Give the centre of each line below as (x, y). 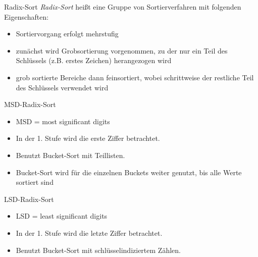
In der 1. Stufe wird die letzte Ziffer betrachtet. (89, 233)
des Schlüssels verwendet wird (62, 87)
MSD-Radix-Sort (30, 104)
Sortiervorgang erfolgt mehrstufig (67, 34)
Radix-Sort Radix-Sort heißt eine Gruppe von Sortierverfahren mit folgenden (123, 7)
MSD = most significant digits (63, 121)
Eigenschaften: (27, 16)
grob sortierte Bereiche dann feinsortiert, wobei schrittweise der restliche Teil (135, 77)
